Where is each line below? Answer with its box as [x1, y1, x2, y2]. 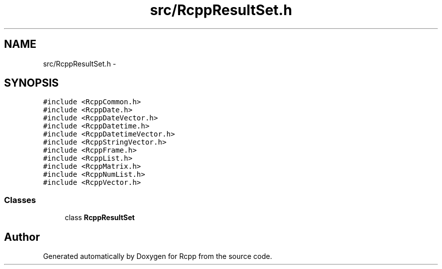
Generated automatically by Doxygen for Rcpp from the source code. [43, 252, 272, 261]
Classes [4, 194, 36, 205]
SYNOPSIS [4, 77, 59, 90]
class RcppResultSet [65, 213, 135, 222]
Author [4, 230, 40, 243]
